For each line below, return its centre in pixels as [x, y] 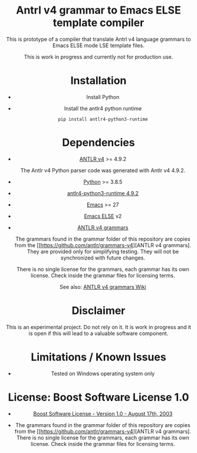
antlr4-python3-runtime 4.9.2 [103, 193]
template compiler [98, 23]
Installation [98, 81]
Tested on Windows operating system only [103, 373]
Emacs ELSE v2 [103, 216]
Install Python [103, 97]
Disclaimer [98, 311]
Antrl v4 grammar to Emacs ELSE [98, 10]
